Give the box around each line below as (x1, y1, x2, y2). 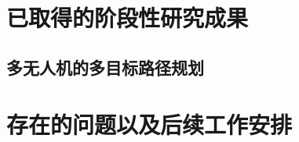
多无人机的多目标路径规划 (6, 55, 204, 79)
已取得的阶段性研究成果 (6, 2, 249, 34)
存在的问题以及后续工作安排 (6, 108, 293, 140)
